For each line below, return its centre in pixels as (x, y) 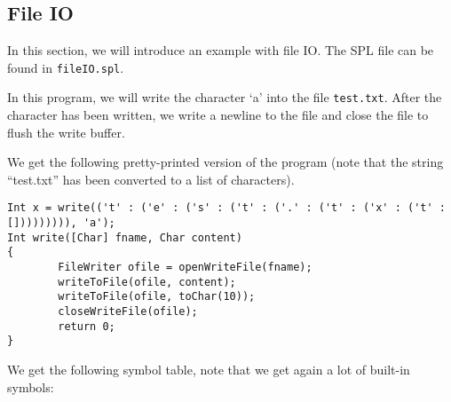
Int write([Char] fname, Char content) (125, 237)
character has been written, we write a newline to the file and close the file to (218, 115)
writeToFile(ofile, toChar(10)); (157, 297)
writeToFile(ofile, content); (147, 282)
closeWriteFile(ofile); (128, 312)
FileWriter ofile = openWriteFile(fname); (185, 268)
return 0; (87, 326)
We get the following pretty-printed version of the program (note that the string (225, 162)
